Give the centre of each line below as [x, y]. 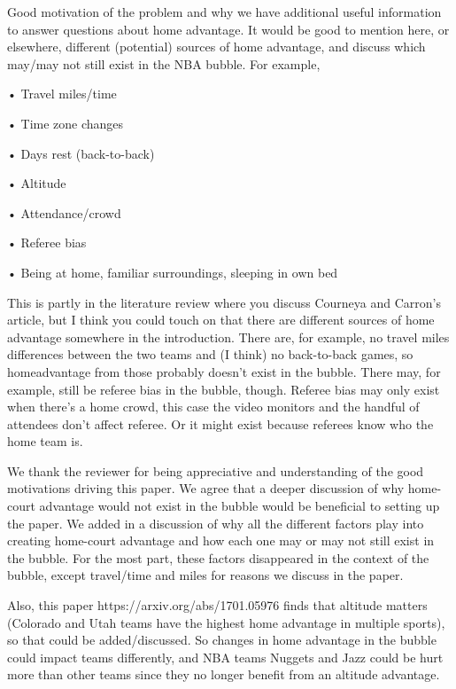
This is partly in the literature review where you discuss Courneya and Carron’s [224, 302]
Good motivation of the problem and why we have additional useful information [224, 12]
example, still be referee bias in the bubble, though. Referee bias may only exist [224, 389]
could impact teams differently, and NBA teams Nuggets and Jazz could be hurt [225, 657]
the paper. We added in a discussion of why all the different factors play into [216, 523]
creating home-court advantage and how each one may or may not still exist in [221, 540]
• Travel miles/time [62, 94]
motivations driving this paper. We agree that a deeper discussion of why [206, 488]
